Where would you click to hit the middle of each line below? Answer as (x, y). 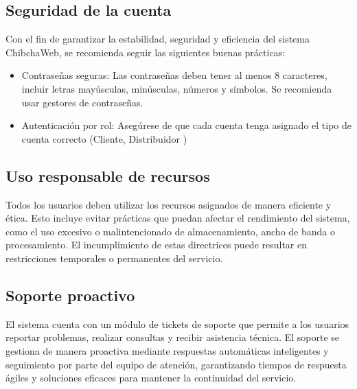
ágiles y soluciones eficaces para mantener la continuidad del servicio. (151, 378)
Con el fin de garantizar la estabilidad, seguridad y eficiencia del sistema (158, 39)
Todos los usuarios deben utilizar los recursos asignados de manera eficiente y (169, 204)
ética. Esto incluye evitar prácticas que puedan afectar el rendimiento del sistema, (178, 218)
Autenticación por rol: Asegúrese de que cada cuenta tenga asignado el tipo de (187, 125)
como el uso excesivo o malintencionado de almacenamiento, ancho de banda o (170, 231)
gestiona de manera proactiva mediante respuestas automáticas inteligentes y (167, 350)
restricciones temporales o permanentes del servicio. (114, 258)
